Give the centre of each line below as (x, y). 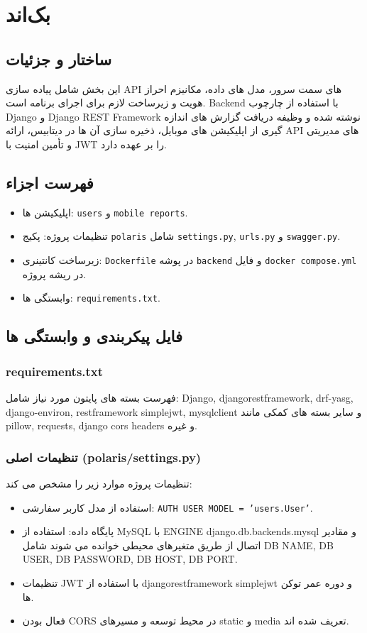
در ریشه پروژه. (54, 274)
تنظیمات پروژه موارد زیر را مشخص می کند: (99, 483)
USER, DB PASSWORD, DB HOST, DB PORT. (130, 559)
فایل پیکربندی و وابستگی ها (94, 336)
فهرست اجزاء (50, 182)
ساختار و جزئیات (59, 59)
